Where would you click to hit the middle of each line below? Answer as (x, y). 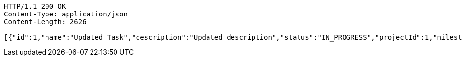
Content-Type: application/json (66, 14)
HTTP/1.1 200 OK (35, 6)
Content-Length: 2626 (45, 22)
